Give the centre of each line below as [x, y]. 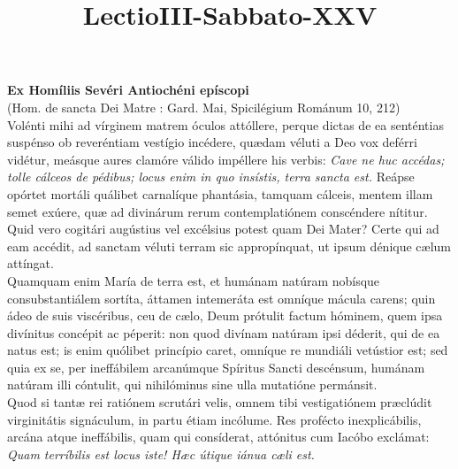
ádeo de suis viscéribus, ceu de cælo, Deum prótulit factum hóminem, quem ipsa [225, 315]
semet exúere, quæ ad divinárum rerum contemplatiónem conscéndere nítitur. [218, 211]
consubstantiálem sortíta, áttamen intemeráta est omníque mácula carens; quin [221, 298]
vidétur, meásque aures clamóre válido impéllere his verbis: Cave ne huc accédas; [226, 159]
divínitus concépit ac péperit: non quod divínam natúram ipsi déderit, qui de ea [224, 332]
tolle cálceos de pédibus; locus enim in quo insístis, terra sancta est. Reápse [211, 177]
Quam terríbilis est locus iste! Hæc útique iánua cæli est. [161, 454]
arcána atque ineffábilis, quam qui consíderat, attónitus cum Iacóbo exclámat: [218, 437]
